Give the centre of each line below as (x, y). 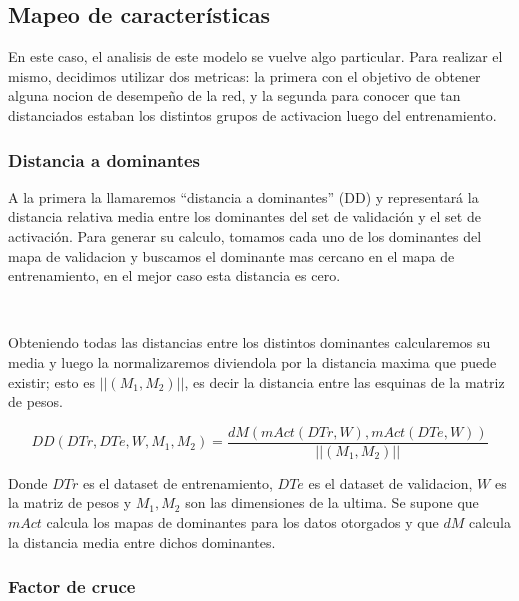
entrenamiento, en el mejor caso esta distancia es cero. (174, 275)
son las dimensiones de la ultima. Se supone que (332, 502)
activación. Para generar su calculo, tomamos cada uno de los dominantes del (245, 235)
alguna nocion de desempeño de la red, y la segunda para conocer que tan (234, 95)
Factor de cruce (72, 586)
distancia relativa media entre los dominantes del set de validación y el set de (244, 216)
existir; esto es (51, 381)
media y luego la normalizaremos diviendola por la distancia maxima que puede (252, 361)
